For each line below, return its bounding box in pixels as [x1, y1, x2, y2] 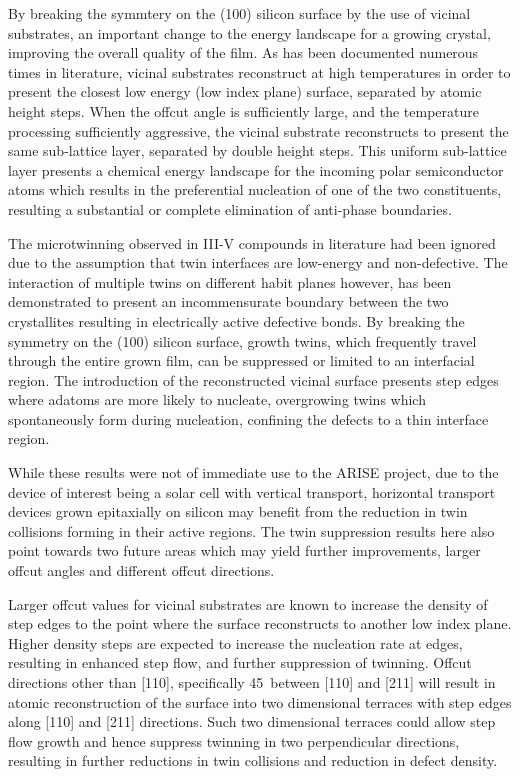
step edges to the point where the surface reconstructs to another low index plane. [8, 613, 512, 634]
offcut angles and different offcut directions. [8, 560, 275, 581]
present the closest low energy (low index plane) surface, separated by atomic [8, 81, 482, 102]
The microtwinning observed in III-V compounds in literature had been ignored [8, 232, 496, 253]
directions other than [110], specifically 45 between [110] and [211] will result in [8, 672, 496, 692]
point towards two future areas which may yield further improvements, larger [8, 540, 481, 561]
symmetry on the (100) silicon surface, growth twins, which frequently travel [8, 330, 477, 351]
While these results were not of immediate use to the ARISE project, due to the [8, 462, 499, 483]
